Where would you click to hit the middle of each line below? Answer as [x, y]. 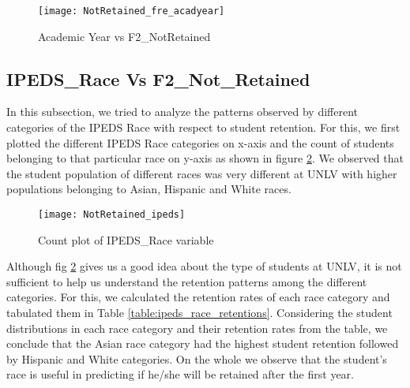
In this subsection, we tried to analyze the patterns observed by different [182, 112]
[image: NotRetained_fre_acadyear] [132, 11]
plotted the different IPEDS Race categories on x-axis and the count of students [200, 142]
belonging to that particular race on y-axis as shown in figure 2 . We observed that [205, 158]
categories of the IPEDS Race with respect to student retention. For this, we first [203, 127]
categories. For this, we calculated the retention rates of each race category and [198, 297]
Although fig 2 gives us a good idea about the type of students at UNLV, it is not [204, 266]
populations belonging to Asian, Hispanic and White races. [149, 189]
